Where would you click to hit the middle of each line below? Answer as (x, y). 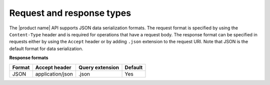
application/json (54, 74)
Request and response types (70, 13)
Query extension (99, 67)
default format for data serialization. (46, 48)
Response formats (29, 58)
